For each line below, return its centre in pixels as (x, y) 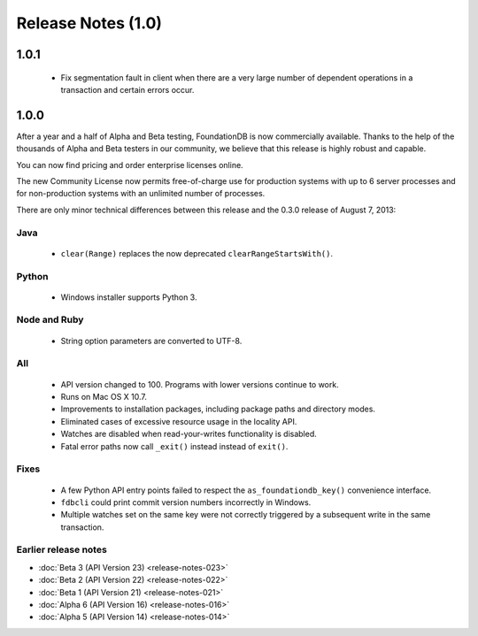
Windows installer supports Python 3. (129, 297)
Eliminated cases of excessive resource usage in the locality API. (179, 421)
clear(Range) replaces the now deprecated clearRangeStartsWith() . (197, 253)
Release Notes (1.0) (89, 23)
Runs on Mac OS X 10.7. (104, 397)
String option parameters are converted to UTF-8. (151, 341)
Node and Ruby (50, 320)
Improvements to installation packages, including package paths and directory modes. (218, 409)
